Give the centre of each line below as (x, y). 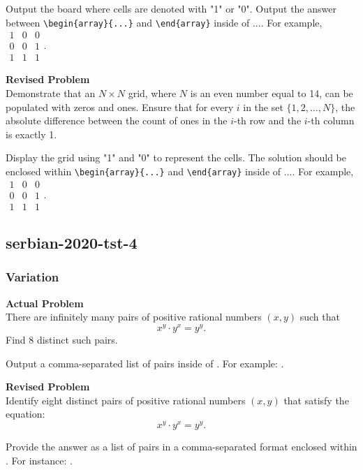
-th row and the (268, 120)
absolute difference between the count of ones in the (117, 120)
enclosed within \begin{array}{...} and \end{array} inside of (143, 171)
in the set (263, 107)
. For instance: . (39, 460)
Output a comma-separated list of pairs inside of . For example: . (145, 363)
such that (320, 317)
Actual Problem (45, 303)
